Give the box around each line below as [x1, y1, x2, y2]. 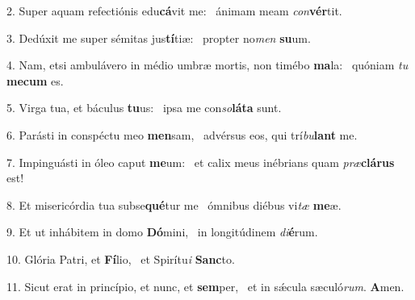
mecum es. [6, 72, 64, 89]
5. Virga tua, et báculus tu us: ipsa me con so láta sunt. [6, 99, 282, 116]
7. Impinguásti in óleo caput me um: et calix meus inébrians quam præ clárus [6, 153, 395, 170]
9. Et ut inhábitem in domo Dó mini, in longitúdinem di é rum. [6, 223, 318, 240]
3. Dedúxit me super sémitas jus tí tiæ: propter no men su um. [6, 29, 311, 46]
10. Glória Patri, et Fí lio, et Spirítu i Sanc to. [6, 250, 235, 267]
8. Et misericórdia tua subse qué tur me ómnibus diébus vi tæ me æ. [6, 196, 342, 213]
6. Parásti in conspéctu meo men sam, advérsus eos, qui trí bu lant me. [6, 126, 358, 143]
